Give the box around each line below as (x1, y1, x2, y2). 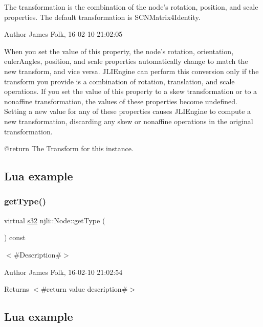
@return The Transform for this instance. (4, 143, 134, 154)
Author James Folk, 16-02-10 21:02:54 (4, 266, 123, 277)
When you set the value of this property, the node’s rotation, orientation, (4, 45, 234, 56)
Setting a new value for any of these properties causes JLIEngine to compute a (4, 106, 251, 116)
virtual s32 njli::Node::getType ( (4, 215, 105, 225)
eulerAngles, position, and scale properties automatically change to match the (4, 56, 248, 66)
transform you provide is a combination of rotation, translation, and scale (4, 76, 235, 86)
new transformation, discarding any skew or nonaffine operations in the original (4, 115, 253, 126)
